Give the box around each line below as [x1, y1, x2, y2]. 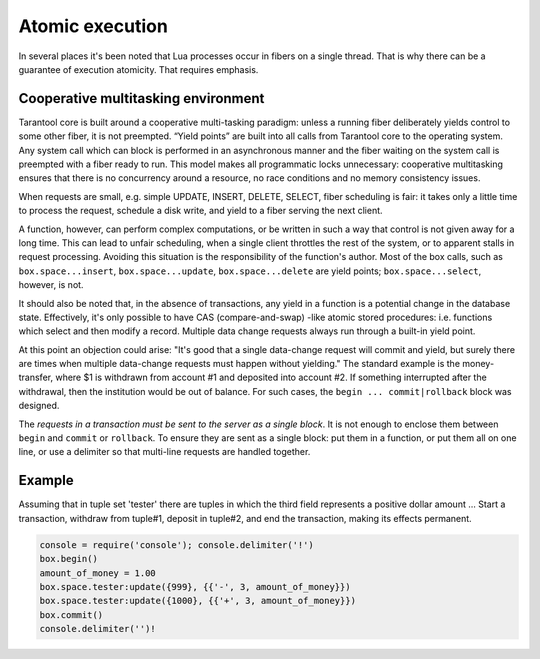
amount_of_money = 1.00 [39, 567, 157, 579]
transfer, [18, 371, 54, 384]
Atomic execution [18, 15, 169, 37]
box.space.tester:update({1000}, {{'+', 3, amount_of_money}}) [39, 595, 357, 607]
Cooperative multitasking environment [18, 90, 265, 107]
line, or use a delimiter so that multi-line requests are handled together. [18, 446, 311, 458]
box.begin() [39, 553, 99, 565]
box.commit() [39, 609, 104, 620]
